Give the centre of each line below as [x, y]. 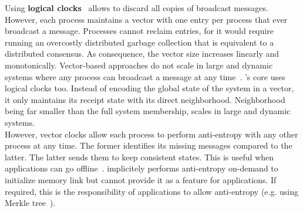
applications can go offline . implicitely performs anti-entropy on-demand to [142, 168]
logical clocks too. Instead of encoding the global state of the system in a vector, [149, 88]
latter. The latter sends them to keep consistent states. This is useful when [139, 157]
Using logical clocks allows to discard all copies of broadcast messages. [137, 8]
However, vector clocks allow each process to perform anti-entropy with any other [151, 134]
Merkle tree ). [30, 203]
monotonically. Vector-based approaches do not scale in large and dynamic [139, 65]
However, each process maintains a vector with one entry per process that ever [146, 19]
